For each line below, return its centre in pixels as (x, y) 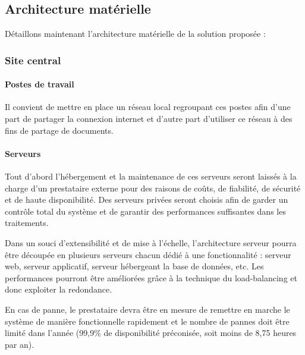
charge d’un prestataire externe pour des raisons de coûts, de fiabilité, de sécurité (153, 188)
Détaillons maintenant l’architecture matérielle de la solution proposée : (135, 34)
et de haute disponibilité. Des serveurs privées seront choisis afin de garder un (147, 200)
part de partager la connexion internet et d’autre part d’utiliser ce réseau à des (149, 119)
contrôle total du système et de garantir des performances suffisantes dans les (145, 211)
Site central (33, 60)
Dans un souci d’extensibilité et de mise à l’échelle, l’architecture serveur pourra (151, 242)
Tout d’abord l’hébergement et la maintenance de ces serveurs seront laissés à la (151, 176)
